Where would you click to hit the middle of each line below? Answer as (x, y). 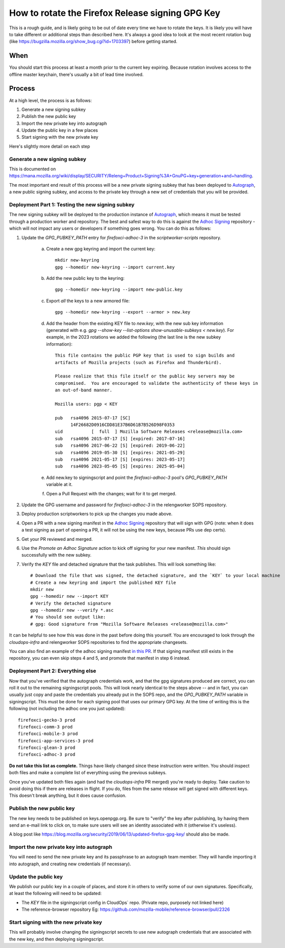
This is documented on (33, 169)
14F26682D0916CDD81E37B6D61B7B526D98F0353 (122, 425)
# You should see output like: (68, 617)
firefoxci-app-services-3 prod (56, 741)
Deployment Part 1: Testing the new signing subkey (72, 205)
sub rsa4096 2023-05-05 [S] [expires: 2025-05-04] (120, 466)
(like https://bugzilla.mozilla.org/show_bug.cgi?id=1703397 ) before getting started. (93, 42)
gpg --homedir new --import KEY (69, 596)
